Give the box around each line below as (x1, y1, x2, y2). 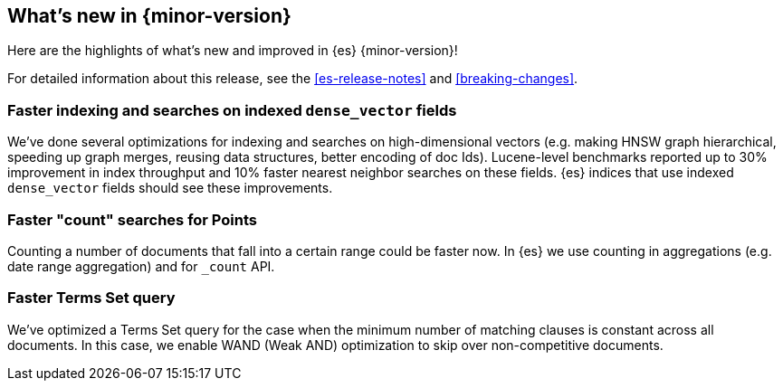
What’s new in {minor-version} (7, 5, 291, 27)
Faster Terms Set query (7, 289, 176, 308)
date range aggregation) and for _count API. (7, 258, 275, 274)
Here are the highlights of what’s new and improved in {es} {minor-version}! (7, 43, 458, 59)
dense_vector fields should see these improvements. (7, 180, 333, 196)
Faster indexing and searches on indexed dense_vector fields (7, 100, 457, 119)
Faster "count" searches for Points (7, 210, 258, 229)
